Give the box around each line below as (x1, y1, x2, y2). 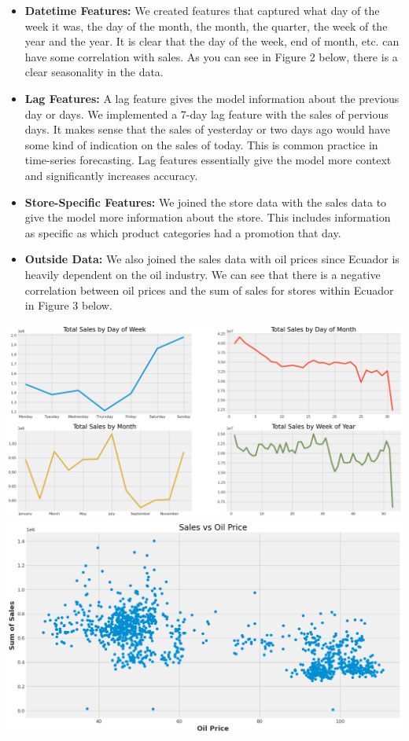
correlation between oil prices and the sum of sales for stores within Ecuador (24, 281, 394, 298)
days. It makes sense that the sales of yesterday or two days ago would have (24, 121, 390, 138)
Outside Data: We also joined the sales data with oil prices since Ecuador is (24, 251, 400, 267)
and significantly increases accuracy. (24, 167, 198, 183)
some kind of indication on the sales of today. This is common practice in (24, 136, 378, 152)
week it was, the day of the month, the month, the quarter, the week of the (24, 17, 388, 34)
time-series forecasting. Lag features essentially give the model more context (24, 152, 392, 168)
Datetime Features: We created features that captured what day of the (24, 2, 380, 18)
